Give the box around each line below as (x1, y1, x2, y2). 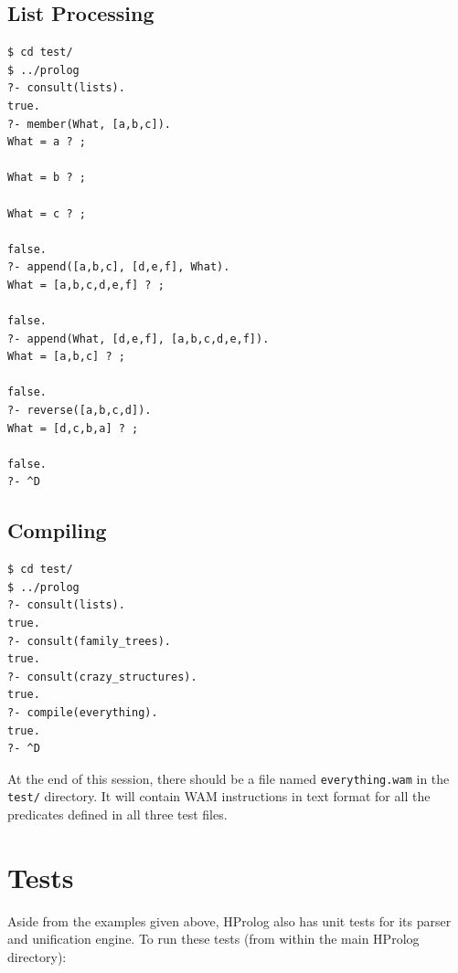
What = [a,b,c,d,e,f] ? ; (7, 278, 165, 291)
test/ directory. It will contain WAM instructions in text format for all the (7, 787, 431, 806)
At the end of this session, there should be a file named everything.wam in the (7, 768, 450, 788)
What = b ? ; (7, 171, 86, 185)
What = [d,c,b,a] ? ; (7, 421, 139, 435)
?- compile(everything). (7, 706, 158, 719)
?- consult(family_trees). (7, 634, 171, 648)
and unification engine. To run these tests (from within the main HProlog (7, 929, 420, 948)
